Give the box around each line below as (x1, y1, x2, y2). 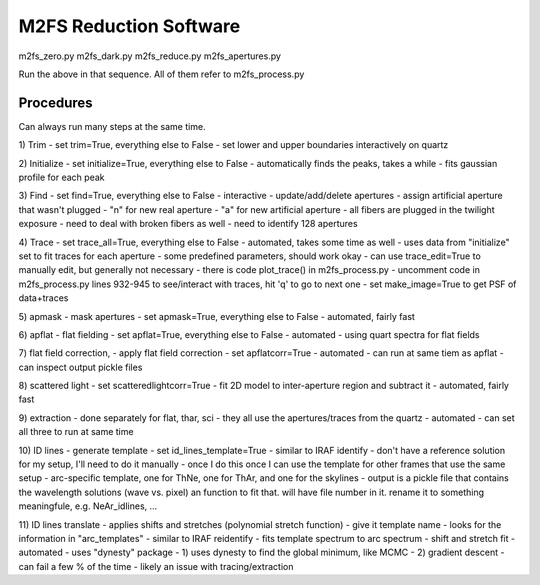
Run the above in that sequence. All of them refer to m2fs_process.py (18, 68, 305, 80)
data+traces (18, 292, 69, 304)
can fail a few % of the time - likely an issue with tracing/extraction (18, 560, 294, 572)
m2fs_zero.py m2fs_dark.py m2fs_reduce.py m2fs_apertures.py (18, 50, 282, 62)
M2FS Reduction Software (18, 15, 241, 37)
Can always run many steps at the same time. (18, 120, 206, 132)
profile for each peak (18, 171, 105, 184)
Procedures (18, 94, 94, 111)
